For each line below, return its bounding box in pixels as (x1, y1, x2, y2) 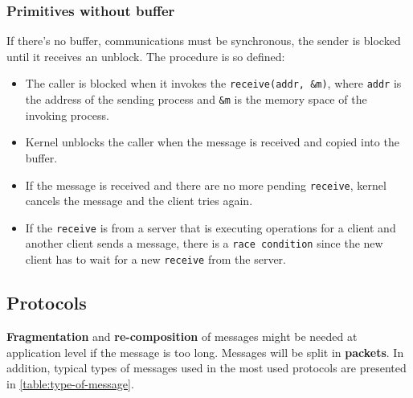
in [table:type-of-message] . (6, 375, 134, 392)
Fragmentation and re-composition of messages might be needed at (6, 327, 358, 344)
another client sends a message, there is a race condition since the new (25, 235, 383, 252)
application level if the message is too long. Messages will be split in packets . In (6, 343, 404, 360)
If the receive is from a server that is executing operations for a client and (25, 219, 396, 236)
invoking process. (25, 106, 109, 123)
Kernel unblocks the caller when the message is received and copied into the (25, 133, 399, 150)
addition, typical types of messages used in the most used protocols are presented (6, 359, 407, 376)
